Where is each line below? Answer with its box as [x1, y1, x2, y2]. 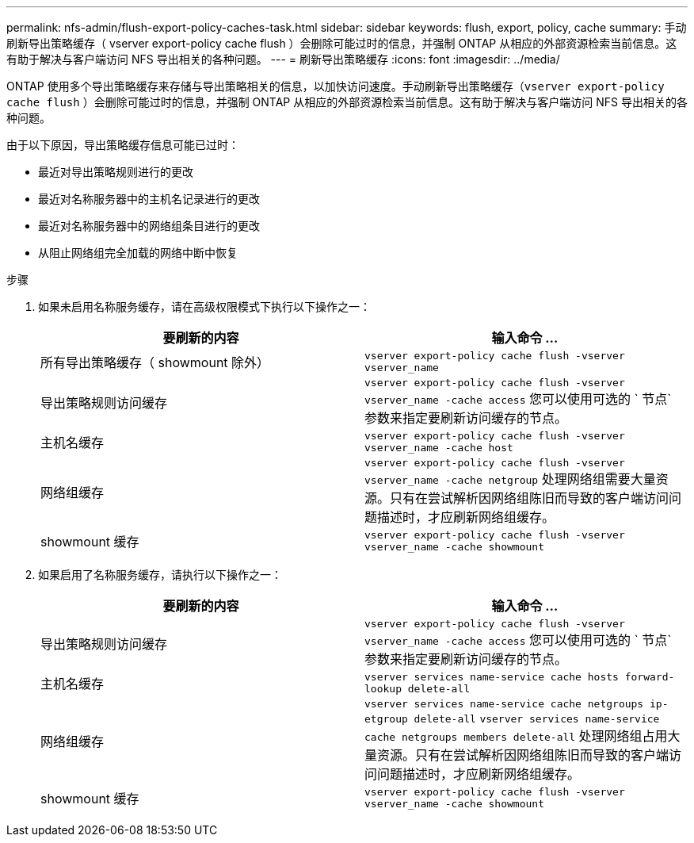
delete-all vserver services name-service [414, 713, 660, 725]
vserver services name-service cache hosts [364, 671, 619, 683]
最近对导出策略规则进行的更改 [38, 165, 193, 178]
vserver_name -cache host [364, 442, 513, 454]
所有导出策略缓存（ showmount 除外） [40, 354, 270, 370]
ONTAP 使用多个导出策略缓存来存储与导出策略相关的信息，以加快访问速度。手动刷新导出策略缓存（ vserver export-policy [6, 79, 665, 93]
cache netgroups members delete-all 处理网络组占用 [364, 728, 668, 744]
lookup [364, 683, 402, 695]
